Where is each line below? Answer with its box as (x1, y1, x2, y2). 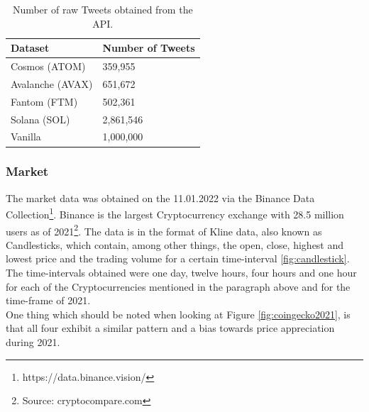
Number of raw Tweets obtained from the (12, 2, 193, 16)
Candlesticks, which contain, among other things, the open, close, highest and (6, 237, 344, 252)
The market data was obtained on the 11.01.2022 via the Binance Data (6, 190, 315, 205)
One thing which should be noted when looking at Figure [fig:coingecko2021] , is (6, 306, 351, 321)
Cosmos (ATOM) (11, 59, 86, 74)
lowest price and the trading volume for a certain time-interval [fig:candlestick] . (6, 251, 350, 266)
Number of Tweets (102, 40, 195, 55)
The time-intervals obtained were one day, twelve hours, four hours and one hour (6, 265, 357, 279)
